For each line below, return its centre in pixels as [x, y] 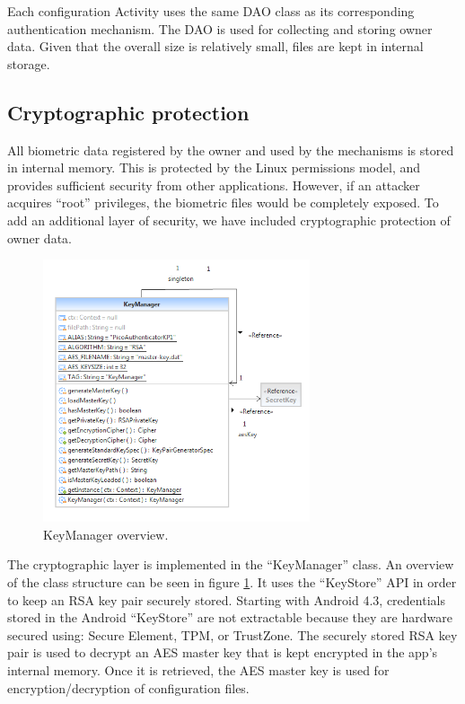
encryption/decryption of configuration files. [128, 687]
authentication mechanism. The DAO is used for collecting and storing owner [220, 28]
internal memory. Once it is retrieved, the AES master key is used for [198, 670]
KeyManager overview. [106, 534]
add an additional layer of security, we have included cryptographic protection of [229, 220]
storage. [29, 63]
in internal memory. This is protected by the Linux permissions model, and [214, 167]
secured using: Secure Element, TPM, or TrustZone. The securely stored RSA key [232, 634]
